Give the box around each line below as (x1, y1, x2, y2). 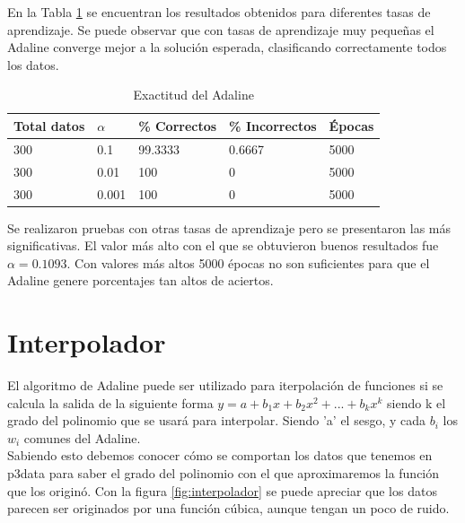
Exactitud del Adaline (133, 85, 254, 104)
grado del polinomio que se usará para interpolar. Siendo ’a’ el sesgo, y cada (7, 411, 426, 430)
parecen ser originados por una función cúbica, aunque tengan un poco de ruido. (7, 499, 450, 518)
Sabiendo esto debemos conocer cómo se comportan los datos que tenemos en (7, 446, 433, 465)
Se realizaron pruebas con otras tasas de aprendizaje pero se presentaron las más (7, 218, 452, 237)
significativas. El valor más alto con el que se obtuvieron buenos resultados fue (7, 236, 439, 255)
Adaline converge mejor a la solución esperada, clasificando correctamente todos (7, 38, 447, 57)
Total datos (13, 116, 85, 135)
